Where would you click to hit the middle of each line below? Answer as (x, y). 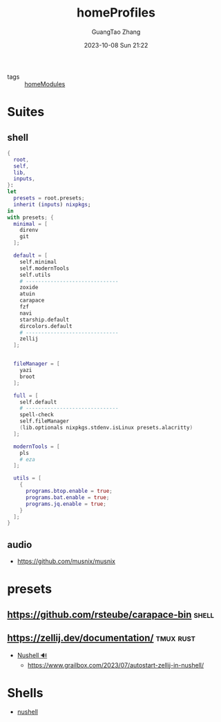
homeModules (45, 84)
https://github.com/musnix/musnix (66, 561)
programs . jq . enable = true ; (66, 504)
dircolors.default (46, 326)
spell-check (37, 415)
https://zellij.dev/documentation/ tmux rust (101, 638)
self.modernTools (45, 268)
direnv (29, 230)
